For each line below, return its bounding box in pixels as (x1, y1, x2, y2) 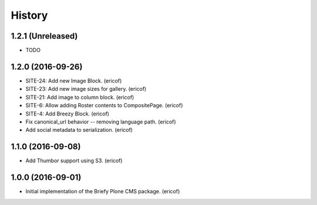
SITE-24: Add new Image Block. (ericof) (25, 77, 122, 84)
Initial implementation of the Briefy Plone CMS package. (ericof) (25, 188, 180, 195)
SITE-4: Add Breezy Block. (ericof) (25, 110, 110, 117)
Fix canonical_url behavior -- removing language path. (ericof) (25, 118, 176, 125)
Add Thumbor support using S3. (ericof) (25, 157, 123, 164)
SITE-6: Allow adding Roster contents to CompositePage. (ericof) (25, 102, 183, 109)
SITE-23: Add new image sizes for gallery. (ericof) (25, 86, 147, 93)
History (11, 9, 48, 22)
